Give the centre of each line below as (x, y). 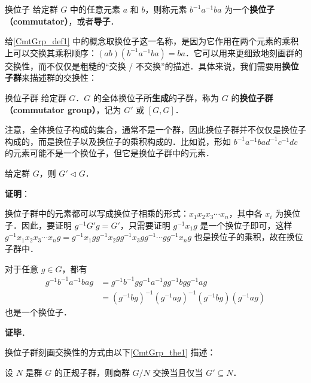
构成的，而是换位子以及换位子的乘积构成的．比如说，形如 (118, 141)
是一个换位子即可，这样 (246, 225)
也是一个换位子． (38, 312)
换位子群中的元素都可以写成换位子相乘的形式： (97, 213)
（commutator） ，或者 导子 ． (62, 21)
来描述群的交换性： (59, 77)
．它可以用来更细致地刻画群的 (244, 52)
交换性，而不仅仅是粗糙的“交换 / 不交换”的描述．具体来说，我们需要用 (144, 66)
